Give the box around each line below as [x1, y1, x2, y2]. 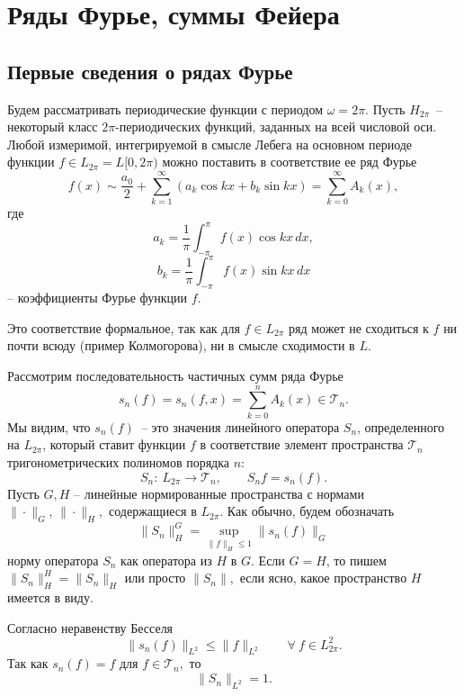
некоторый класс [7, 117, 98, 136]
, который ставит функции [42, 435, 186, 454]
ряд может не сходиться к [289, 318, 429, 337]
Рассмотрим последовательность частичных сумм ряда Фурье [7, 366, 344, 385]
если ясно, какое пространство [239, 568, 407, 587]
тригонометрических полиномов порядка [7, 452, 230, 471]
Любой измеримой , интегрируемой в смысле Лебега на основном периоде [7, 134, 413, 153]
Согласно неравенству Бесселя [7, 618, 174, 637]
